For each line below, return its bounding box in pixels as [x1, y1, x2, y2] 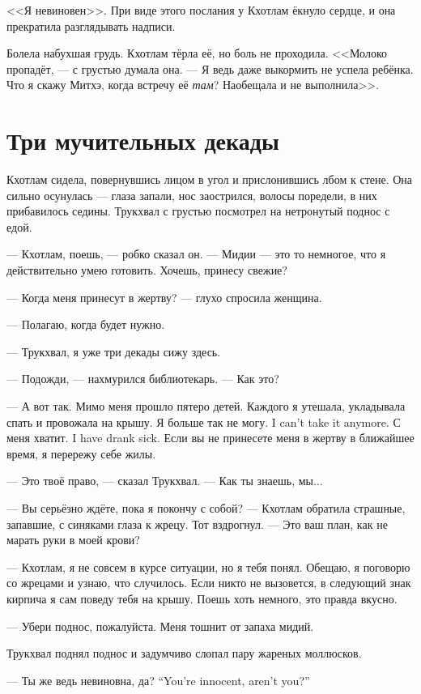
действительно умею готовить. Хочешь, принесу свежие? [6, 262, 287, 279]
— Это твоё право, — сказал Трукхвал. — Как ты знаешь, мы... [6, 472, 323, 489]
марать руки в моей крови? [6, 531, 140, 548]
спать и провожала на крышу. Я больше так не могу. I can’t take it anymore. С [6, 413, 401, 430]
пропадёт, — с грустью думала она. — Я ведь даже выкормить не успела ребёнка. [6, 60, 414, 77]
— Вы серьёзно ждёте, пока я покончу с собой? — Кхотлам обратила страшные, [6, 500, 406, 516]
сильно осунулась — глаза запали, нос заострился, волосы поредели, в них [6, 186, 377, 203]
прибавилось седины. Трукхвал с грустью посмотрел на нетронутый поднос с [6, 202, 390, 219]
